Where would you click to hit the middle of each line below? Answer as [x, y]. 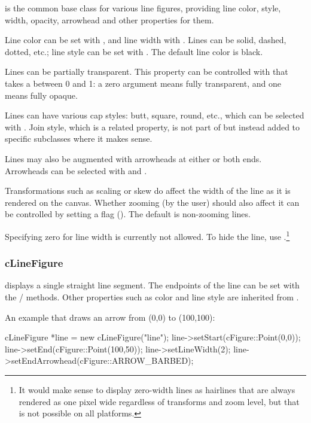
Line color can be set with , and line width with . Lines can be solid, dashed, [146, 40]
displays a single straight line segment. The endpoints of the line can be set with [152, 285]
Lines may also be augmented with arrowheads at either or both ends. [133, 158]
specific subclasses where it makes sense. [79, 139]
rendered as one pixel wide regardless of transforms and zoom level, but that [159, 401]
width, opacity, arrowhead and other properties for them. [109, 19]
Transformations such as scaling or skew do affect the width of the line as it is [148, 191]
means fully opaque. [41, 95]
